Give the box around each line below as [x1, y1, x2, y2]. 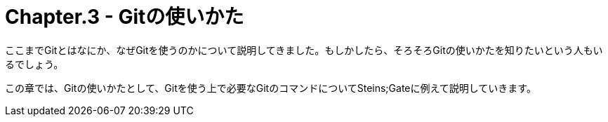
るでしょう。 [5, 57, 64, 70]
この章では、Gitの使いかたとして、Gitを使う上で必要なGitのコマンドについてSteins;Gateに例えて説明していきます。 [5, 81, 536, 94]
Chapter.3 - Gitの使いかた [5, 5, 244, 29]
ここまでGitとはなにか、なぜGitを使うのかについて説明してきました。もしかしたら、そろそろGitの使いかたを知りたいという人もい [5, 43, 603, 56]
